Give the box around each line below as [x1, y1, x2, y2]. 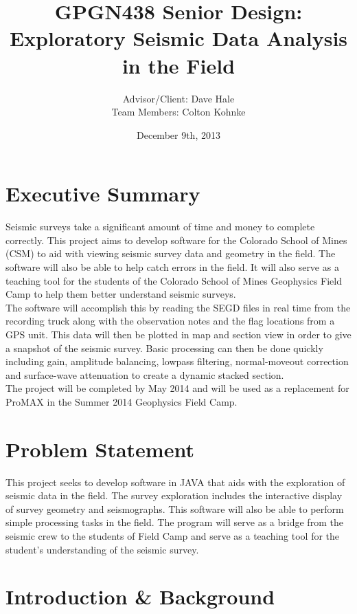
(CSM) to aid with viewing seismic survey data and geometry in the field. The [5, 246, 336, 261]
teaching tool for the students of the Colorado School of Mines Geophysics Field [5, 273, 342, 287]
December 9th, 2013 [137, 127, 220, 142]
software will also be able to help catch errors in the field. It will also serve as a [5, 260, 339, 274]
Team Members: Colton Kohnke [111, 105, 246, 119]
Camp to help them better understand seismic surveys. [5, 287, 236, 301]
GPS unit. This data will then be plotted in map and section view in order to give [5, 327, 352, 341]
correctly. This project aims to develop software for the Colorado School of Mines [5, 232, 347, 247]
